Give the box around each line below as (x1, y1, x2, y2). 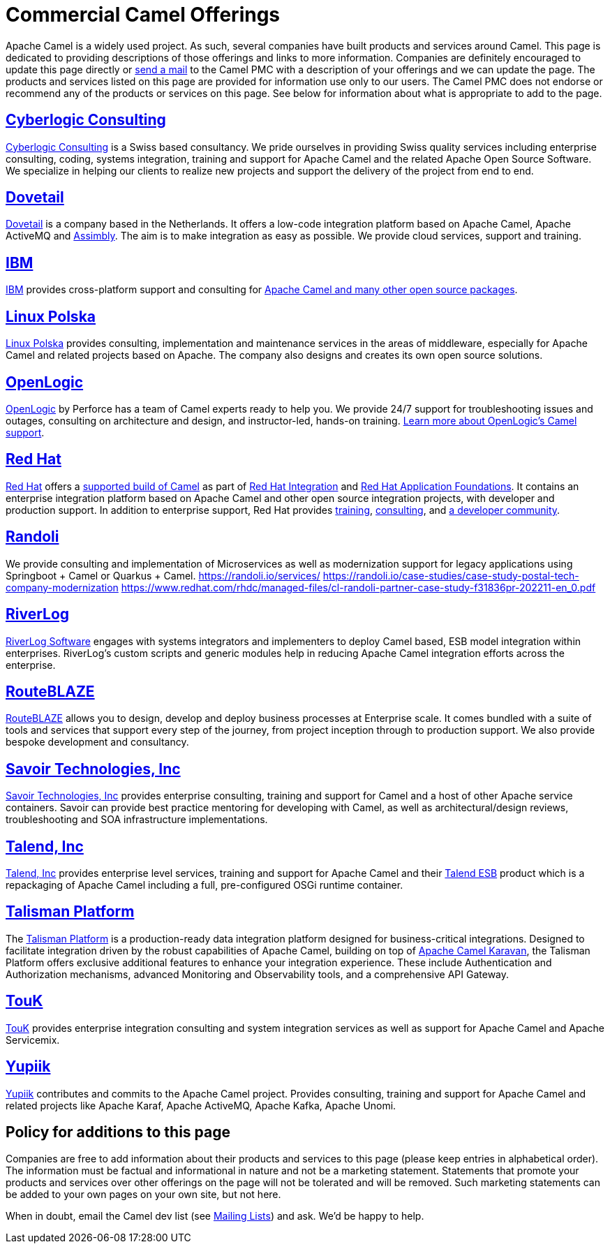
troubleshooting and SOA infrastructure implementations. (6, 813, 268, 826)
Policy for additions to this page (6, 1123, 231, 1141)
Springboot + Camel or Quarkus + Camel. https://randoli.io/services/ (6, 569, 320, 582)
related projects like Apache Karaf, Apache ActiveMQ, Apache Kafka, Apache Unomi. (6, 1099, 396, 1111)
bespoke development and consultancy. (6, 736, 189, 748)
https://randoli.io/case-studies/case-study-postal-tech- (322, 569, 579, 582)
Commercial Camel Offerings (6, 3, 281, 27)
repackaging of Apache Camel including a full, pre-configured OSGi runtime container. (6, 879, 403, 892)
